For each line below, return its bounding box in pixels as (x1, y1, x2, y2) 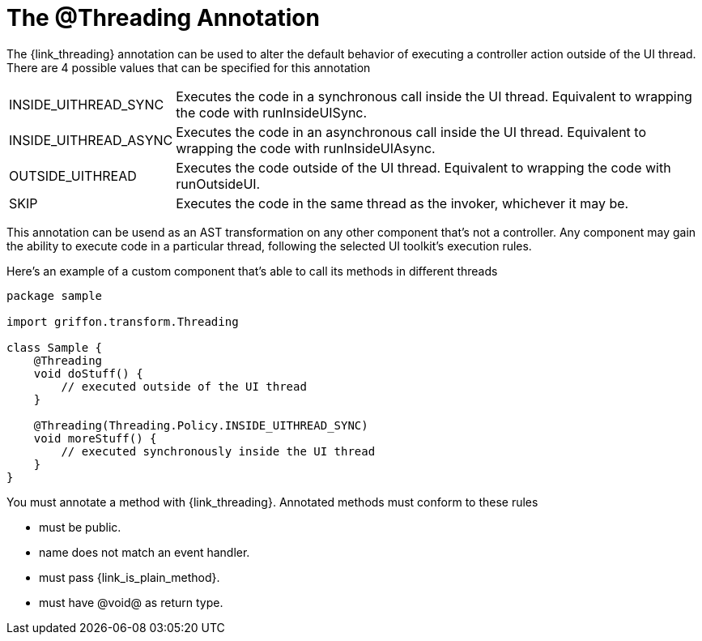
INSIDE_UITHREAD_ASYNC (9, 131, 173, 148)
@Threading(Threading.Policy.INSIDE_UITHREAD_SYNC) (33, 418, 368, 432)
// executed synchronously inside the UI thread (61, 444, 376, 458)
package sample (6, 288, 103, 302)
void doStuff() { (33, 366, 143, 380)
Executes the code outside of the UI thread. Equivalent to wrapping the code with (176, 159, 671, 176)
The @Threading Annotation (6, 4, 320, 32)
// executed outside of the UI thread (61, 379, 307, 393)
